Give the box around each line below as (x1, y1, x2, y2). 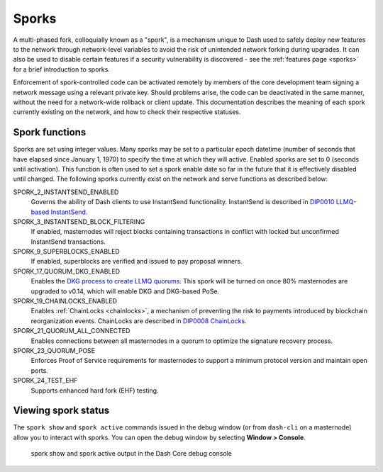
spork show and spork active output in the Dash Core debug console (30, 449, 232, 458)
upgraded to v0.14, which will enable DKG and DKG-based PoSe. (30, 287, 220, 296)
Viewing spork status (13, 405, 110, 417)
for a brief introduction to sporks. (13, 64, 110, 74)
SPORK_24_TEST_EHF (13, 376, 78, 385)
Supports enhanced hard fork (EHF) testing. (30, 386, 159, 395)
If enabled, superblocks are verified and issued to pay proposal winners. (30, 257, 243, 266)
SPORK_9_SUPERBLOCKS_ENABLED (13, 247, 120, 256)
